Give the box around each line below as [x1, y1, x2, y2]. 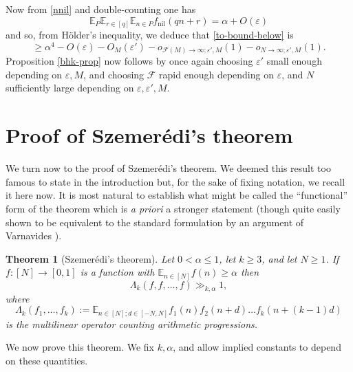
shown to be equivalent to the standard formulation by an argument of [6, 215, 304, 229]
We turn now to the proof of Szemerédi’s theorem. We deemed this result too [6, 161, 331, 175]
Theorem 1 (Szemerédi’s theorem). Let [6, 251, 175, 265]
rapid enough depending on [159, 67, 274, 81]
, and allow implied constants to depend [173, 340, 341, 354]
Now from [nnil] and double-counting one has [6, 2, 196, 16]
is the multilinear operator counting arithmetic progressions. [6, 316, 258, 331]
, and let [261, 251, 297, 265]
